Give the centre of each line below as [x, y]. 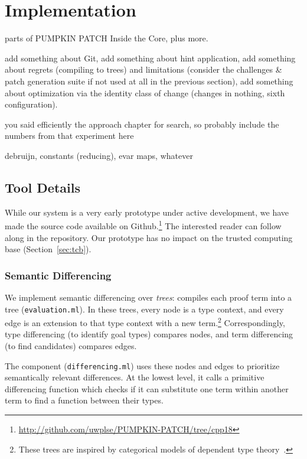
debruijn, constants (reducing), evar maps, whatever [99, 155]
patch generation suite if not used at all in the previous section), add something [149, 81]
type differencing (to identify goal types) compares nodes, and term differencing [149, 334]
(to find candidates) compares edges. [71, 346]
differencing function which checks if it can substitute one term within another [147, 388]
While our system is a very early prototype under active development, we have [147, 212]
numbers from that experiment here [69, 136]
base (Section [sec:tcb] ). [48, 249]
